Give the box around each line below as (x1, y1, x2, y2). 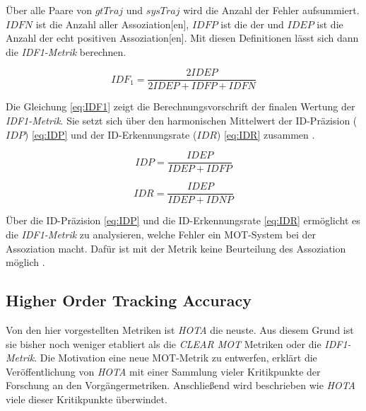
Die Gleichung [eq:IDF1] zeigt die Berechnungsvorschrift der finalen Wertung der (6, 99, 355, 114)
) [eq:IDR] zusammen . (216, 127, 315, 141)
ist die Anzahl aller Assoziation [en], (35, 16, 189, 31)
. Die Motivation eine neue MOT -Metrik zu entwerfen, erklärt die (34, 350, 317, 365)
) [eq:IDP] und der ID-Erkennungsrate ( (24, 127, 197, 141)
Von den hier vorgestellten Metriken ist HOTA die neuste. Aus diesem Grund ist (6, 322, 354, 337)
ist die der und (220, 16, 284, 31)
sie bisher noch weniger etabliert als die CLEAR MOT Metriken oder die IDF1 (6, 336, 348, 351)
